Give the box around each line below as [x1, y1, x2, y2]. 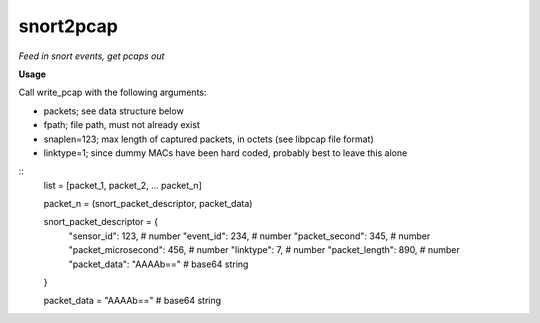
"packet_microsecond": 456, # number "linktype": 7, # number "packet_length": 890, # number [68, 244, 460, 256]
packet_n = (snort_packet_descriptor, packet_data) [43, 198, 253, 210]
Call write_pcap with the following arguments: [18, 86, 207, 99]
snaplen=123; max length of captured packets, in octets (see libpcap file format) [43, 133, 374, 145]
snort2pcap [18, 15, 119, 37]
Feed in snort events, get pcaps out [18, 50, 165, 62]
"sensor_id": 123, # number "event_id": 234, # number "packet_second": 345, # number [68, 230, 431, 242]
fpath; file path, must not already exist [43, 119, 200, 131]
